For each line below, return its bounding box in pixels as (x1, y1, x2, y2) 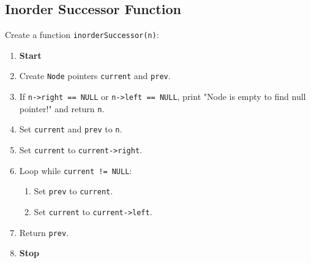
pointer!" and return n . (19, 102, 105, 115)
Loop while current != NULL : (19, 164, 132, 177)
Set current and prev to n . (19, 123, 122, 135)
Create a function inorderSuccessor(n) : (5, 28, 159, 41)
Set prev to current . (34, 185, 113, 197)
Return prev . (19, 226, 69, 238)
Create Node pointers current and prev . (19, 69, 171, 82)
